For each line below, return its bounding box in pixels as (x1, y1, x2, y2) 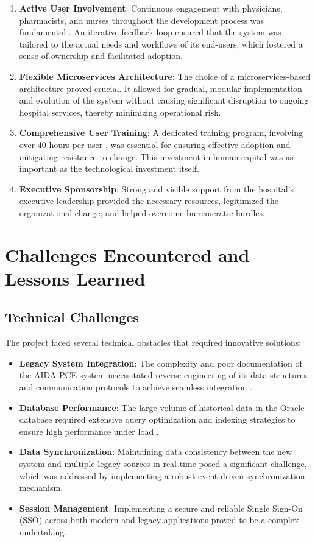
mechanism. (19, 481, 63, 494)
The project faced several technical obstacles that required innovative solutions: (5, 336, 302, 349)
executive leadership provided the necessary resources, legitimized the (19, 194, 279, 207)
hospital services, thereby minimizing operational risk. (19, 105, 221, 118)
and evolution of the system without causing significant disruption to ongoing (19, 94, 309, 107)
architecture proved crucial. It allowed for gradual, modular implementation (19, 82, 302, 94)
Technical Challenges (5, 308, 139, 326)
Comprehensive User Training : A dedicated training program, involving (19, 126, 303, 139)
